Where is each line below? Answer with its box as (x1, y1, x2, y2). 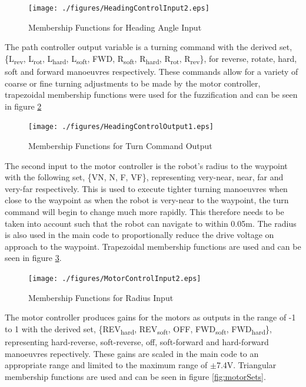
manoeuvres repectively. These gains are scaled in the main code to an (5, 347, 259, 359)
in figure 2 (5, 100, 42, 112)
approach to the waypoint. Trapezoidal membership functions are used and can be (5, 240, 301, 252)
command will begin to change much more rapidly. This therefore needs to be (5, 205, 284, 217)
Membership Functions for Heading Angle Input (28, 21, 202, 33)
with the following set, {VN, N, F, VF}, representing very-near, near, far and (5, 171, 284, 183)
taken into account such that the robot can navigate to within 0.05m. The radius (5, 217, 297, 229)
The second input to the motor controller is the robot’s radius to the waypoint (5, 159, 288, 171)
